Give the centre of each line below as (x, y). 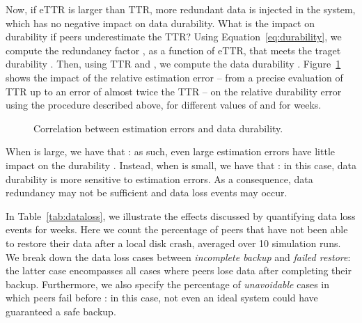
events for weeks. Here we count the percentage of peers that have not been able (177, 229)
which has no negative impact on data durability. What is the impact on (160, 23)
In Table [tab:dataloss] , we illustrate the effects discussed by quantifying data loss (181, 215)
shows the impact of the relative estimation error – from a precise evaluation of (174, 77)
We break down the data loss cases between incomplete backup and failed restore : (178, 257)
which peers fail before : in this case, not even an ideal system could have (162, 298)
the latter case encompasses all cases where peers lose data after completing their (179, 270)
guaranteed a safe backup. (61, 311)
